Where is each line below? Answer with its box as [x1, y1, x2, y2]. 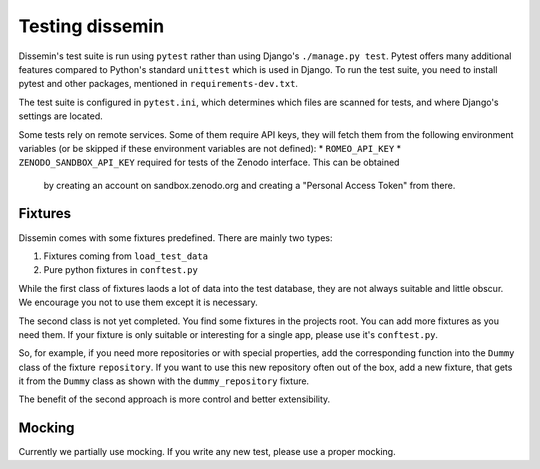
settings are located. [18, 110, 104, 122]
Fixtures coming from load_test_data [43, 250, 209, 262]
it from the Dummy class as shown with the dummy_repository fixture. [18, 375, 310, 387]
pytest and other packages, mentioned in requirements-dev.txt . [18, 78, 299, 90]
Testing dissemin [18, 15, 165, 37]
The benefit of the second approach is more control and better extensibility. [18, 393, 331, 405]
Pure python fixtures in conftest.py [43, 264, 199, 276]
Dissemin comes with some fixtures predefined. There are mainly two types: [18, 231, 334, 244]
